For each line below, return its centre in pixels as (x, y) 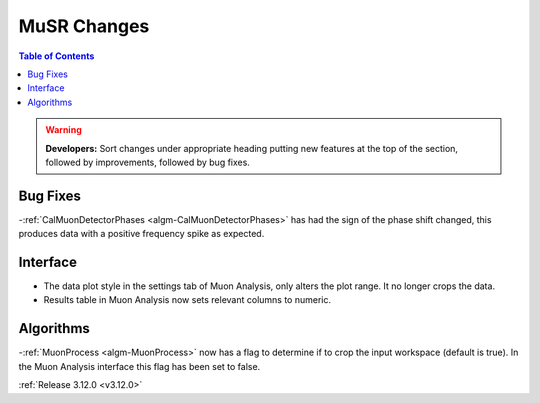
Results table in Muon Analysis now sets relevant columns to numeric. (187, 300)
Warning (63, 130)
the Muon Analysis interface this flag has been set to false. (139, 366)
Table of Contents (56, 56)
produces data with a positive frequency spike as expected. (141, 234)
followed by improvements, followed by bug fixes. (147, 162)
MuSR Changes (84, 26)
